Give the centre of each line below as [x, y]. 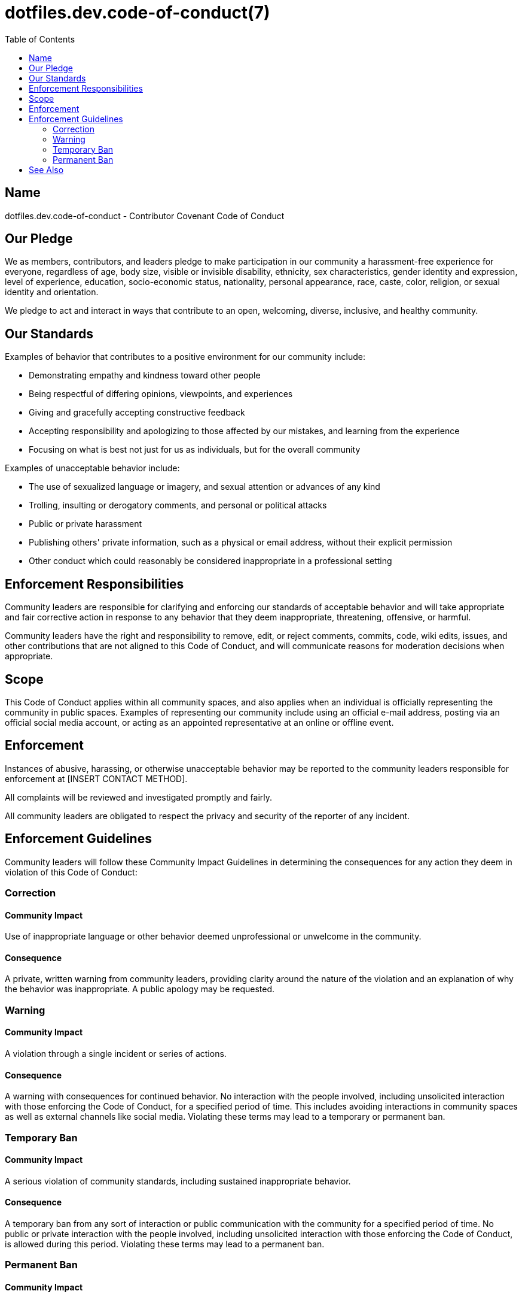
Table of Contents [40, 39]
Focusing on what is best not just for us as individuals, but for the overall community [195, 450]
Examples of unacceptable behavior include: [92, 468]
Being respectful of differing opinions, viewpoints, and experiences [161, 394]
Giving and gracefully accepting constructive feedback [137, 413]
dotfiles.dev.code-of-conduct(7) [138, 13]
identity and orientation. [52, 292]
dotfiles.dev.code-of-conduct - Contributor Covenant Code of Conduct [145, 216]
